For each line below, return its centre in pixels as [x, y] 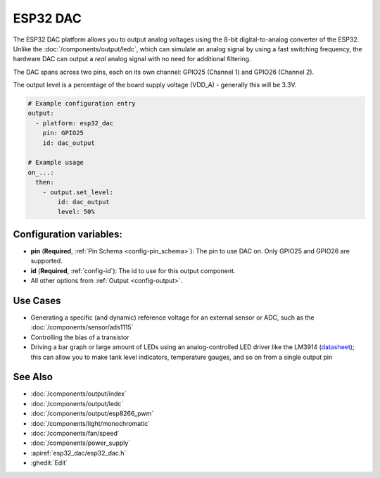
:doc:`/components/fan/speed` [75, 433]
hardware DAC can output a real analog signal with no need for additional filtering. [132, 59]
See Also [33, 377]
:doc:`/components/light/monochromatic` [90, 423]
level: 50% [76, 212]
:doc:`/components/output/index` [78, 394]
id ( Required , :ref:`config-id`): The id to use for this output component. [133, 270]
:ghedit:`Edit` [49, 463]
